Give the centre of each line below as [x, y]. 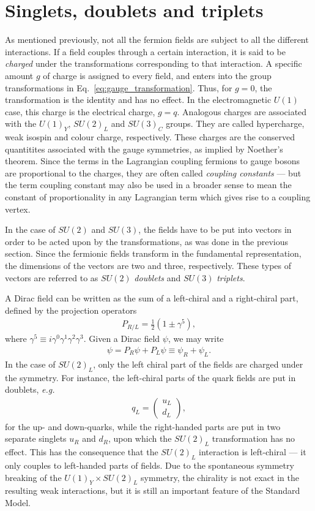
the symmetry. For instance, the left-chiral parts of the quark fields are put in [150, 377]
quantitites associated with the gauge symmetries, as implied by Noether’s [144, 149]
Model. [18, 503]
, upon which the [140, 438]
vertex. [18, 209]
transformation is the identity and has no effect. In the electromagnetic [138, 100]
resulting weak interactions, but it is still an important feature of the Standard [153, 490]
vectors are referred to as [52, 277]
